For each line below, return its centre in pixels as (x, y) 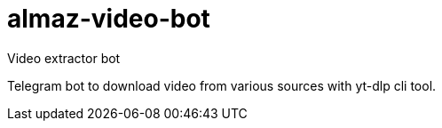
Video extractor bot (64, 58)
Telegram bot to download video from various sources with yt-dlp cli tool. (222, 85)
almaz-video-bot (109, 19)
